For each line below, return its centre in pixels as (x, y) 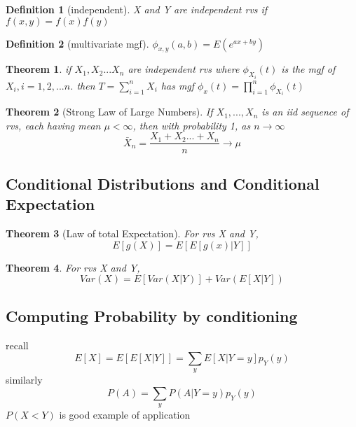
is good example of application (125, 415)
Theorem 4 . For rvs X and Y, (73, 267)
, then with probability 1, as (192, 125)
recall (17, 345)
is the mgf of (308, 69)
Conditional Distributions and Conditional (163, 183)
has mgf (178, 85)
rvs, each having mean (53, 125)
